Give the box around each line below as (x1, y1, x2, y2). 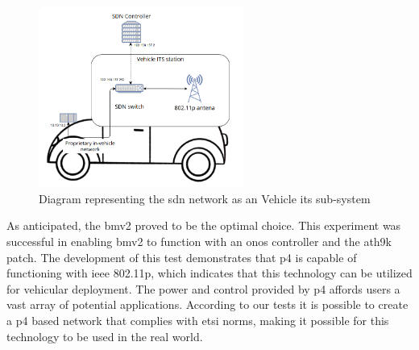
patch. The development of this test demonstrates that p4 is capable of (6, 248, 357, 265)
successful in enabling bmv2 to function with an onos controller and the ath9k (6, 232, 392, 249)
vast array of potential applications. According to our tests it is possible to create (6, 296, 409, 313)
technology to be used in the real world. (6, 327, 203, 344)
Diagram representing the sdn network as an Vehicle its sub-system (39, 190, 371, 206)
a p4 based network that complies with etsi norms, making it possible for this (6, 311, 389, 328)
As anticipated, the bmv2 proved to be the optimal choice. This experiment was (6, 217, 401, 234)
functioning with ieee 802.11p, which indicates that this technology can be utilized (6, 265, 413, 281)
